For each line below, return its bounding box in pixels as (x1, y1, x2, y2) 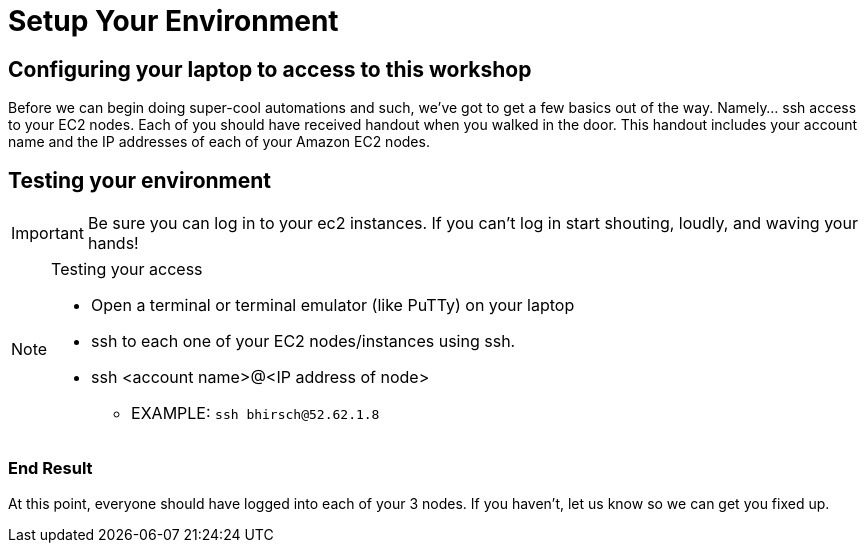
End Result (8, 458, 93, 479)
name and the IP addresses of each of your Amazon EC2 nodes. (8, 133, 430, 151)
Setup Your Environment (8, 4, 339, 38)
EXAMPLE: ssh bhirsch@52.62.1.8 (131, 403, 380, 424)
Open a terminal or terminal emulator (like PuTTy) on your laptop (91, 295, 575, 316)
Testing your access (51, 259, 203, 280)
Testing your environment (8, 167, 272, 193)
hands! (87, 233, 139, 254)
